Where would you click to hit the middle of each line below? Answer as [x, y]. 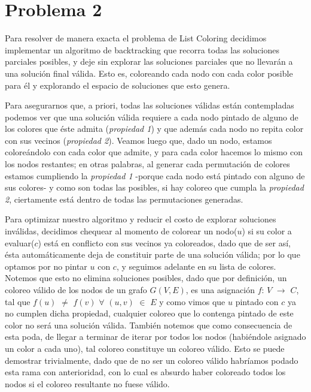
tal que [18, 301]
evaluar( [20, 242]
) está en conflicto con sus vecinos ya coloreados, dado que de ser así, [164, 242]
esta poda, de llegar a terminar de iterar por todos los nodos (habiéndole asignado [155, 337]
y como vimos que [192, 301]
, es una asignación [220, 290]
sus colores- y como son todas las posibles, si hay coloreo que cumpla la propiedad [154, 187]
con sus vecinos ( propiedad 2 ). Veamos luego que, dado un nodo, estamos [138, 140]
